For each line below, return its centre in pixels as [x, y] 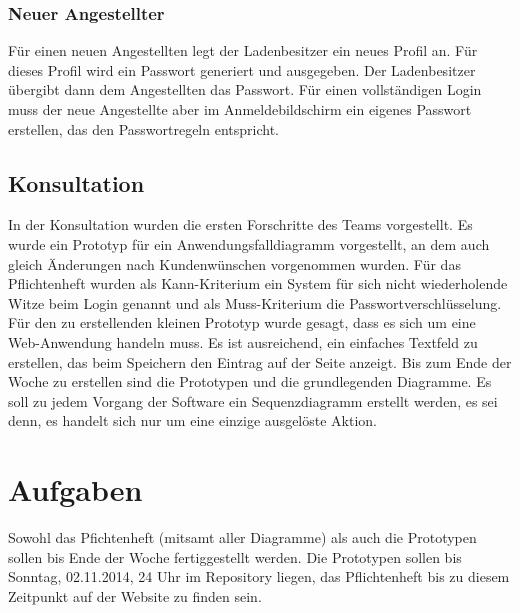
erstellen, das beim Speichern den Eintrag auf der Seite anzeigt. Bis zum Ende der [260, 361]
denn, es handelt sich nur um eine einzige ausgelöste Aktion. [192, 420]
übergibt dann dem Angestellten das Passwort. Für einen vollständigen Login [245, 89]
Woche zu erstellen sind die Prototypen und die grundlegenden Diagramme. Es [250, 381]
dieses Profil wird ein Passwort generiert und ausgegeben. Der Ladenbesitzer [242, 69]
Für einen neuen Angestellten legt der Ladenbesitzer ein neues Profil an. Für [243, 50]
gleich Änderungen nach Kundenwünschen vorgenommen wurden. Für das [234, 263]
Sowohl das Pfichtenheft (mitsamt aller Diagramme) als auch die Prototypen [242, 537]
